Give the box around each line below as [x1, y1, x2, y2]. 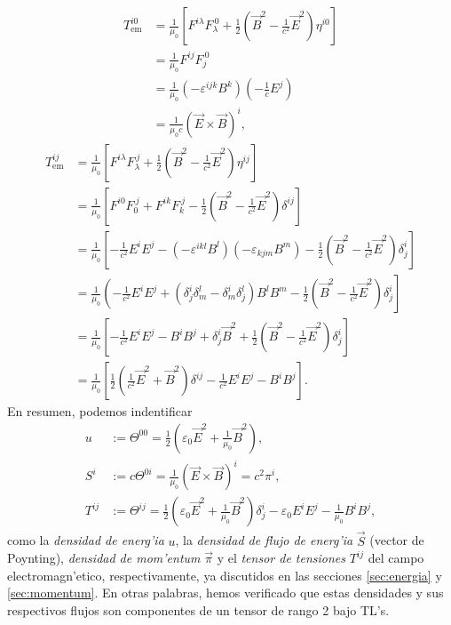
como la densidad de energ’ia [7, 531, 164, 549]
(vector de [369, 531, 424, 549]
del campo [368, 549, 424, 567]
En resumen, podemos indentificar [7, 402, 193, 421]
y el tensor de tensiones [217, 549, 345, 567]
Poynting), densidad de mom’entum [7, 549, 201, 567]
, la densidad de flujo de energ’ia [175, 531, 353, 549]
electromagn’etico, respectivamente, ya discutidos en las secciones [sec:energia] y [7, 565, 442, 584]
